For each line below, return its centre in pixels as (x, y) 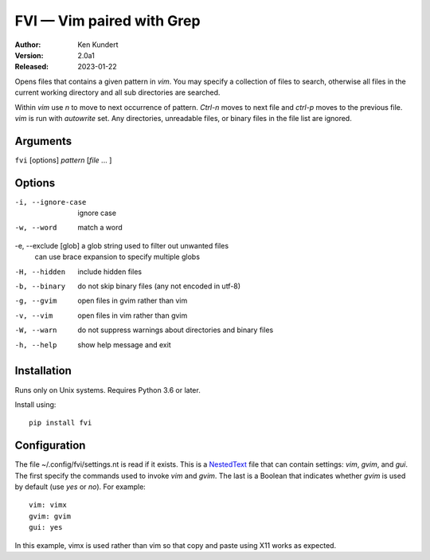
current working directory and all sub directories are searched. (117, 92)
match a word (100, 228)
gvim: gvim (50, 516)
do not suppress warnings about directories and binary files (176, 330)
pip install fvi (61, 423)
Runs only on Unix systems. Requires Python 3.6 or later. (107, 390)
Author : (28, 45)
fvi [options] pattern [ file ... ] (63, 160)
